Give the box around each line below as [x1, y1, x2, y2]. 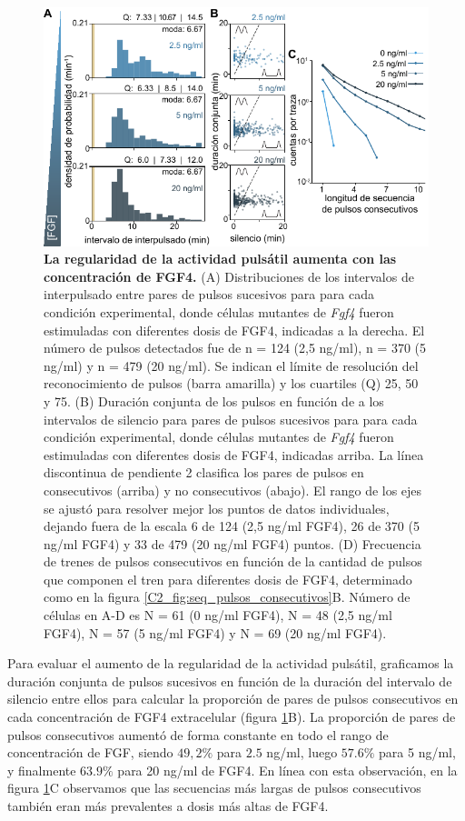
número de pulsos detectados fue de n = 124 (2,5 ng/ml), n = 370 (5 [44, 338, 427, 357]
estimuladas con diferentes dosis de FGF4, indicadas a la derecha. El [44, 320, 425, 339]
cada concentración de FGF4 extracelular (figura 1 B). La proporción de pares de [7, 707, 456, 726]
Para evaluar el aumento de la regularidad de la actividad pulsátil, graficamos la [7, 654, 454, 673]
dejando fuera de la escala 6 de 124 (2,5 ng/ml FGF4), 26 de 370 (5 [44, 516, 420, 536]
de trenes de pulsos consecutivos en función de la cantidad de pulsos [44, 552, 422, 571]
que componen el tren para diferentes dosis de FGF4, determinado [44, 569, 412, 588]
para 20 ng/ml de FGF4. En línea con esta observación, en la [117, 760, 458, 779]
